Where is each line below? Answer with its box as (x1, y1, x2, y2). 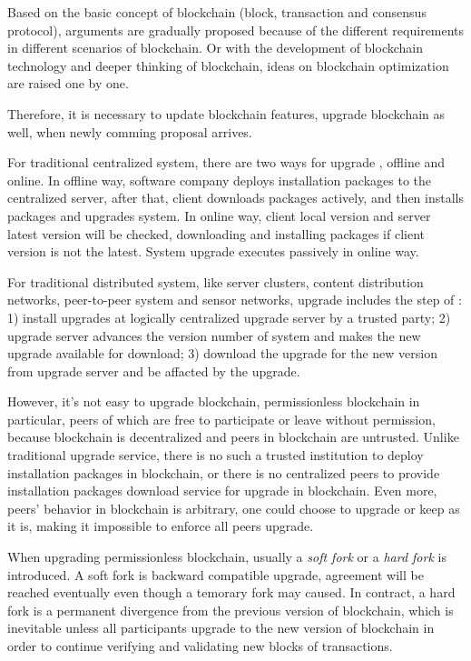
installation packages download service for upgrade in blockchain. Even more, (7, 481, 437, 500)
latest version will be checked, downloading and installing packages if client (7, 224, 426, 243)
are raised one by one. (7, 74, 129, 93)
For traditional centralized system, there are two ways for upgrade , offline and (7, 153, 446, 172)
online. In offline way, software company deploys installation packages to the (7, 170, 431, 189)
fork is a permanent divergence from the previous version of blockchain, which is (7, 600, 454, 619)
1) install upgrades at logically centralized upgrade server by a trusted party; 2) (7, 307, 451, 326)
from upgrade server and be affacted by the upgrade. (7, 361, 300, 380)
